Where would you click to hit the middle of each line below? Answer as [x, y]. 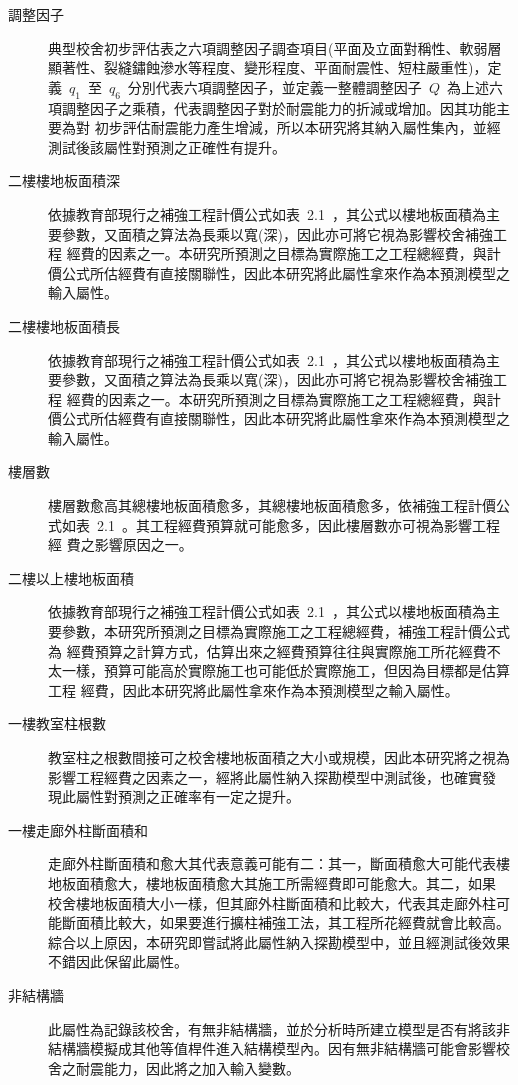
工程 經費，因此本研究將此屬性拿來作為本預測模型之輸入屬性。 [253, 689]
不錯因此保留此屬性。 [118, 961]
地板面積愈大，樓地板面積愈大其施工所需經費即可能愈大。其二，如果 [272, 882]
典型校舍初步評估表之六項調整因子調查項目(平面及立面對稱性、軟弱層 [275, 47]
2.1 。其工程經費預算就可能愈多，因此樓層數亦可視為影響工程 [298, 524]
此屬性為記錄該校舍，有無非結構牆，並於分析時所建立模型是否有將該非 [279, 1028]
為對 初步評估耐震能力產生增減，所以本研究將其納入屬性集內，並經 [281, 127]
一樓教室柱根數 [57, 723]
